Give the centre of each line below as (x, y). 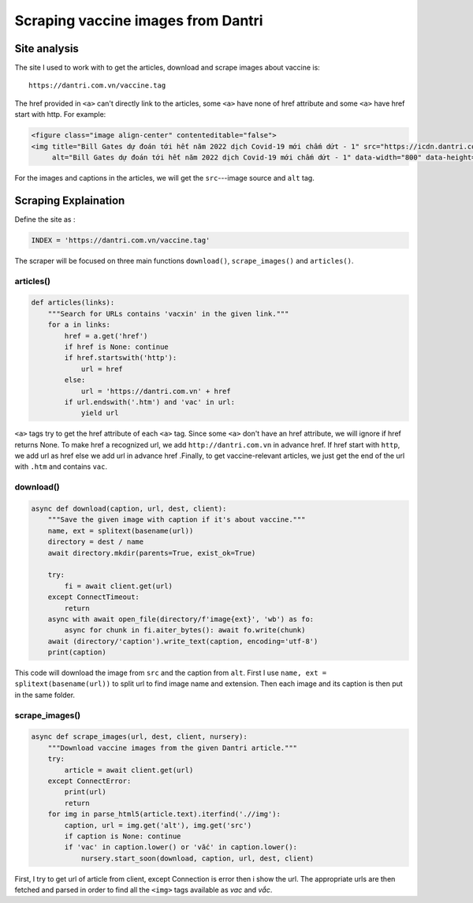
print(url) (85, 792)
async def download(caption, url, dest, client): (129, 509)
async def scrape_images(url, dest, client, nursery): (139, 737)
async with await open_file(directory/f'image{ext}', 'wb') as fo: (181, 619)
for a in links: (79, 325)
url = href (102, 369)
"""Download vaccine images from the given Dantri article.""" (173, 748)
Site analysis (47, 49)
